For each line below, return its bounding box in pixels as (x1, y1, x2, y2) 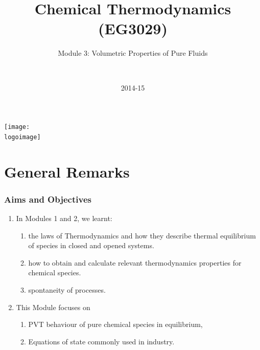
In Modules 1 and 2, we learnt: (16, 213, 112, 223)
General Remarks (4, 161, 130, 182)
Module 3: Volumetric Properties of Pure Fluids (58, 48, 208, 58)
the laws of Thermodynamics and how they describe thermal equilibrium (28, 230, 256, 240)
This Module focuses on (16, 301, 90, 312)
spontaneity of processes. (28, 284, 106, 295)
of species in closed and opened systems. (28, 240, 154, 251)
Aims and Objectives (4, 192, 91, 205)
